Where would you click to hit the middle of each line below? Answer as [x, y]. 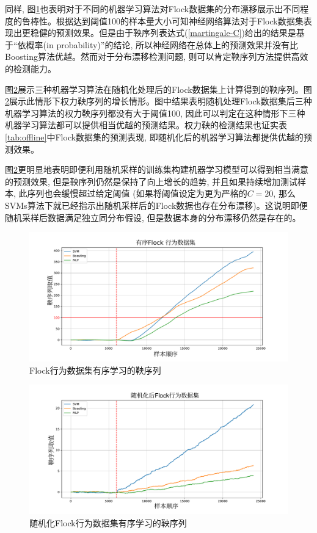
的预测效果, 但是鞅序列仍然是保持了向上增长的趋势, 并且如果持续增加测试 [151, 181]
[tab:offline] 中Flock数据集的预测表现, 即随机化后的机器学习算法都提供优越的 [154, 136]
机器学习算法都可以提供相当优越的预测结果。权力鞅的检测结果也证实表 [146, 125]
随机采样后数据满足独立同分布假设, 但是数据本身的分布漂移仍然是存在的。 [153, 217]
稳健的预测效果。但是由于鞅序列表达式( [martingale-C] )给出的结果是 [163, 33]
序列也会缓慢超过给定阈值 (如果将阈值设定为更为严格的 [137, 193]
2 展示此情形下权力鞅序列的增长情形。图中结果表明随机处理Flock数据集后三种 [158, 101]
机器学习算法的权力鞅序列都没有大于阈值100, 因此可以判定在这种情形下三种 [155, 113]
